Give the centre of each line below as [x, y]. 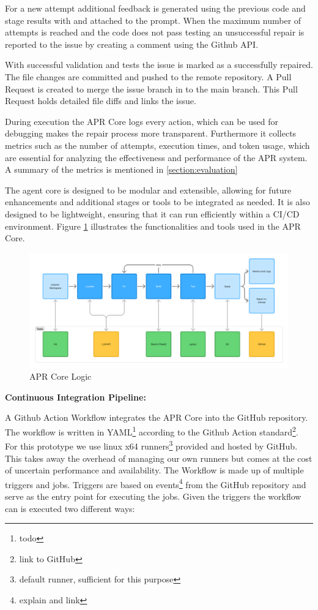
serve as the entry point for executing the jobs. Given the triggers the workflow [153, 496]
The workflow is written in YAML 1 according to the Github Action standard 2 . [152, 431]
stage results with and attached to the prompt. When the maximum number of [153, 20]
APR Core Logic [61, 376]
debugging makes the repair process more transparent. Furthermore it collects [151, 133]
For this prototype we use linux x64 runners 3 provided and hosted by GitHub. [151, 445]
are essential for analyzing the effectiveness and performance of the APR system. [156, 157]
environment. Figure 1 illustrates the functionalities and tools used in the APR [153, 226]
